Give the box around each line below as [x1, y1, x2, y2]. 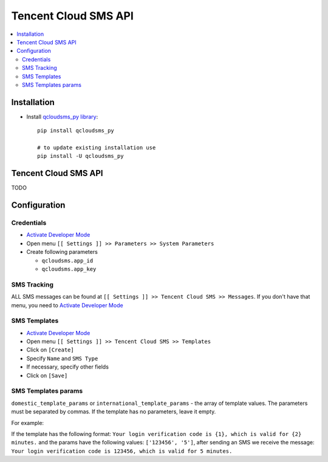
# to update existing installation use [37, 144, 156, 151]
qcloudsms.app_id [41, 257, 94, 264]
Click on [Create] [26, 346, 74, 353]
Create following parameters [26, 248, 98, 256]
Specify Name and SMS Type [26, 355, 98, 362]
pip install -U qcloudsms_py [37, 152, 124, 160]
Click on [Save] [26, 372, 68, 379]
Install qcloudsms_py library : [26, 113, 98, 120]
